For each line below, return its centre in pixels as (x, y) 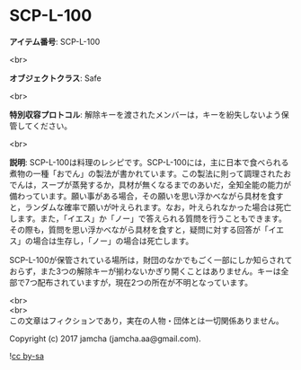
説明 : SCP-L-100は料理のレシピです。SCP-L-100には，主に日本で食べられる (149, 162)
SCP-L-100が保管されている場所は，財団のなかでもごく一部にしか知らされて (151, 260)
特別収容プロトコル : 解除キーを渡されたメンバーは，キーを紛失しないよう (145, 114)
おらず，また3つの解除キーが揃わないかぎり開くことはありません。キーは (145, 271)
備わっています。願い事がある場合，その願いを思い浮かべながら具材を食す (146, 196)
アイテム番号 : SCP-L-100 (55, 41)
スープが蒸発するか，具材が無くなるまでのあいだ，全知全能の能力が (166, 184)
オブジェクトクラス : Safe (55, 78)
